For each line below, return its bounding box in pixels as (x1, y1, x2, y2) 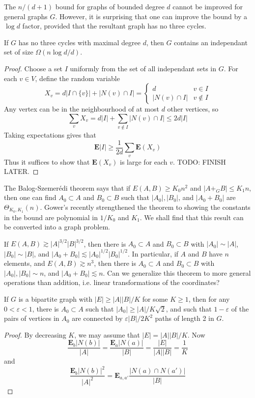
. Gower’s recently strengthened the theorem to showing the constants (40, 201, 251, 212)
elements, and (4, 258, 45, 268)
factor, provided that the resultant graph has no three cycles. (22, 21, 206, 31)
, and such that (166, 303, 212, 313)
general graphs (4, 11, 48, 21)
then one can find (4, 192, 57, 202)
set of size (4, 47, 33, 57)
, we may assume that (74, 329, 140, 340)
